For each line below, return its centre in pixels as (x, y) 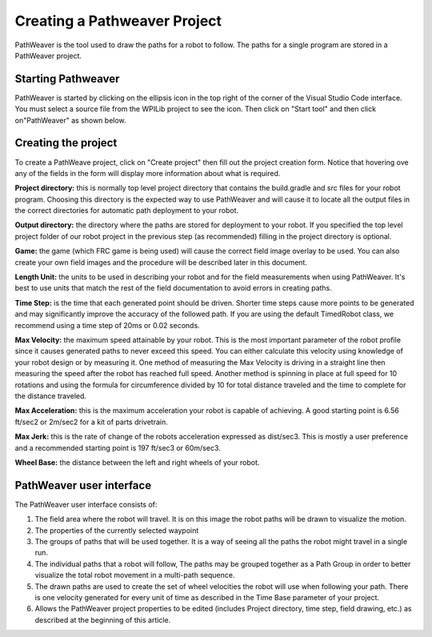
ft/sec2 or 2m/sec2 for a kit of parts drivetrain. (91, 422)
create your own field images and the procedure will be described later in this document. (161, 262)
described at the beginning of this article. (103, 619)
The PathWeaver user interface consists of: (86, 504)
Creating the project (66, 143)
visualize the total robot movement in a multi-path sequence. (135, 575)
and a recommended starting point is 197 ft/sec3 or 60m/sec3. (118, 447)
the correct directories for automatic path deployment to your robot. (127, 210)
